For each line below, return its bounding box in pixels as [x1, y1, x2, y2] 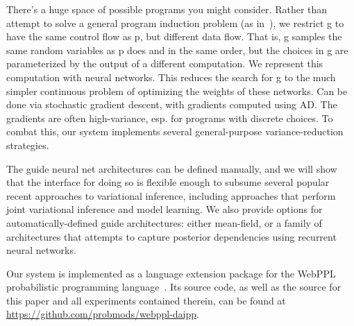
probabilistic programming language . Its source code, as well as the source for [6, 280, 342, 294]
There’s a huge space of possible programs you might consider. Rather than [6, 2, 328, 16]
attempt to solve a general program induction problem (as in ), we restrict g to [6, 15, 344, 30]
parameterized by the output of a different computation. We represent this [6, 56, 323, 71]
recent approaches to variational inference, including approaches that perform [6, 188, 336, 203]
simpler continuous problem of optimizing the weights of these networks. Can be [6, 83, 348, 98]
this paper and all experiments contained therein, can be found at [6, 293, 286, 307]
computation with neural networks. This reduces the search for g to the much [6, 69, 336, 84]
